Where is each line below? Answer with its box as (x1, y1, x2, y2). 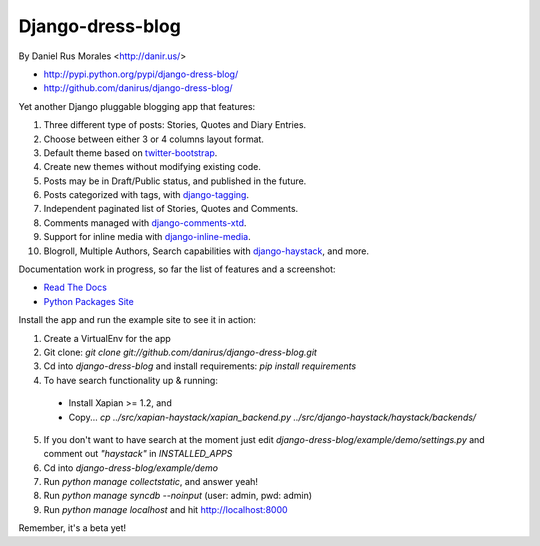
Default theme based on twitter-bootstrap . (43, 146, 218, 159)
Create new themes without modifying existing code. (43, 161, 262, 173)
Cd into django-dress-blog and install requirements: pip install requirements (43, 360, 357, 372)
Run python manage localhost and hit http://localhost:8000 (43, 503, 289, 515)
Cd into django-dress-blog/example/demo (43, 461, 219, 474)
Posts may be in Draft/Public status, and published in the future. (43, 175, 307, 187)
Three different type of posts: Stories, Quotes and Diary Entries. (43, 119, 307, 131)
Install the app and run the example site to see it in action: (18, 314, 257, 326)
